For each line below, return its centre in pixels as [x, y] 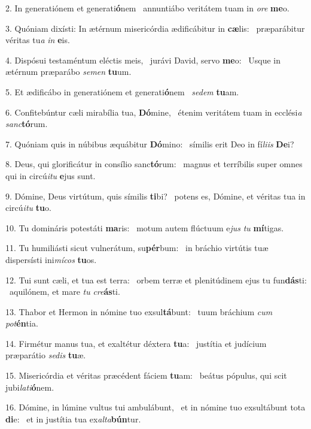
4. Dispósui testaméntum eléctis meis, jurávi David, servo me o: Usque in [143, 60]
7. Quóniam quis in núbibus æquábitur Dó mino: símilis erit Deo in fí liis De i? [150, 143]
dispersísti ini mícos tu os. [51, 259]
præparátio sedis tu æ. [46, 355]
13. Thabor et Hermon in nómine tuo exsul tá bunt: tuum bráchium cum [139, 311]
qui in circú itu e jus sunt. [51, 175]
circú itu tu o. [28, 208]
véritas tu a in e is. [38, 40]
